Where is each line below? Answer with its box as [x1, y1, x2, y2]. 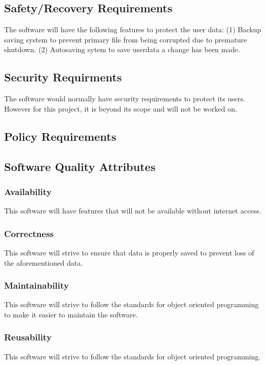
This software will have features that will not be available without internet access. [4, 205, 261, 216]
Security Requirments [4, 69, 122, 85]
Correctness [4, 227, 54, 240]
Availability [4, 185, 52, 198]
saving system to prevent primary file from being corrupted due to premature [4, 34, 247, 45]
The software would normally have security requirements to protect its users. [4, 93, 246, 104]
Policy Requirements [4, 128, 116, 144]
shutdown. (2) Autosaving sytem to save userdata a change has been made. [4, 44, 240, 55]
